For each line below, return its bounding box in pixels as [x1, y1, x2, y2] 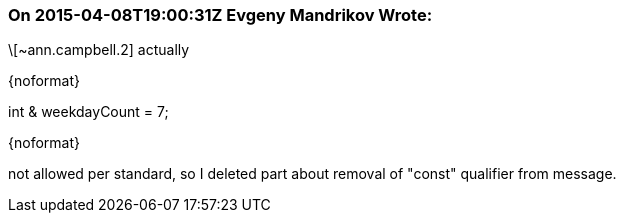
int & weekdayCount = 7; [8, 103, 169, 121]
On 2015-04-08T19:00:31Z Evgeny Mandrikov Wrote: [8, 5, 433, 25]
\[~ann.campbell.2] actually [8, 41, 190, 59]
